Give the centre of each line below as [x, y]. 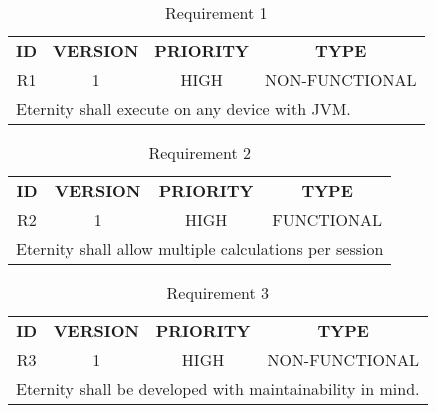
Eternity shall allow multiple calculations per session [200, 248]
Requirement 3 [218, 292]
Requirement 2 [199, 152]
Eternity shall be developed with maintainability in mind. [218, 388]
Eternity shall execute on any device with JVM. [183, 108]
